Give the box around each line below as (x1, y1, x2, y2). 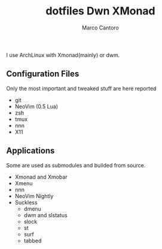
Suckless (14, 199, 38, 206)
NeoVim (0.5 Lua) (14, 103, 59, 110)
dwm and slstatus (23, 211, 68, 218)
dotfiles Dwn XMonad (45, 4, 155, 18)
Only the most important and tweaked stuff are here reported (6, 85, 157, 92)
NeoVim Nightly (14, 192, 54, 199)
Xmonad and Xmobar (14, 173, 68, 181)
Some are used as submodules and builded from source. (6, 161, 146, 169)
